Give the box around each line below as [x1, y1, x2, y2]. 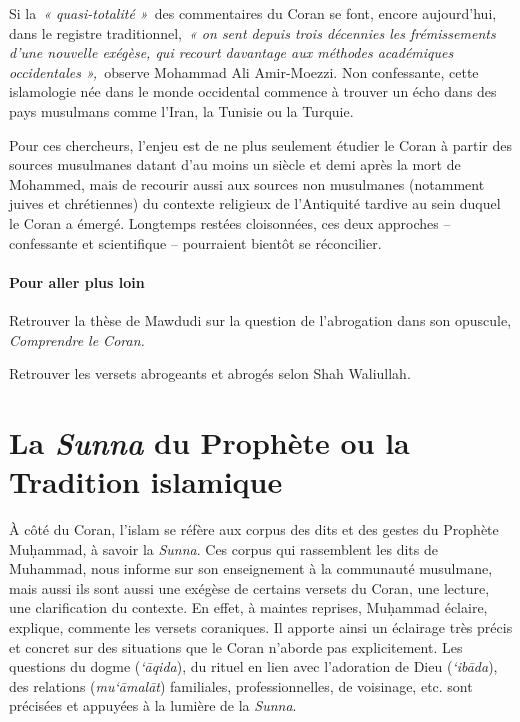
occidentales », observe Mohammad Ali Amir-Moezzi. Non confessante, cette [9, 61, 479, 82]
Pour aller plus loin [9, 271, 145, 292]
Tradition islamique [9, 461, 283, 502]
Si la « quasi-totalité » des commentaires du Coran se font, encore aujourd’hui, [9, 3, 497, 23]
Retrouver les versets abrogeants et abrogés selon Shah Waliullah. [9, 363, 411, 384]
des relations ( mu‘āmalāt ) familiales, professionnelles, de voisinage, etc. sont [9, 675, 473, 696]
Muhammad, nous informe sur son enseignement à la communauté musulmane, [9, 558, 493, 579]
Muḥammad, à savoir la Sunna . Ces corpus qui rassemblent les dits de [9, 538, 438, 559]
